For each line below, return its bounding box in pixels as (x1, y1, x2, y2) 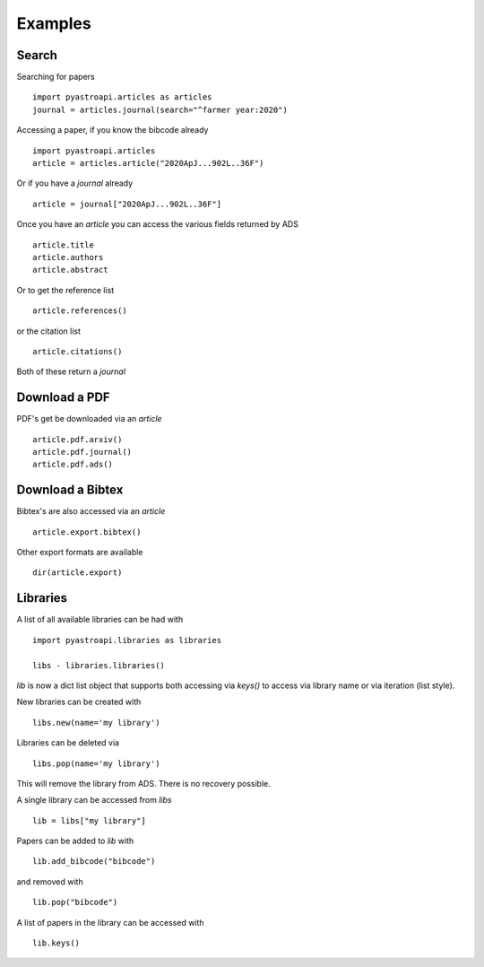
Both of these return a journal (16, 366, 125, 377)
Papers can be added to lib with (16, 835, 134, 847)
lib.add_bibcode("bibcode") (32, 857, 156, 867)
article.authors (32, 252, 104, 262)
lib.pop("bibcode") (32, 897, 118, 908)
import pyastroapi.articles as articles (32, 92, 212, 102)
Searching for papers (16, 72, 95, 83)
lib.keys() (32, 938, 81, 948)
